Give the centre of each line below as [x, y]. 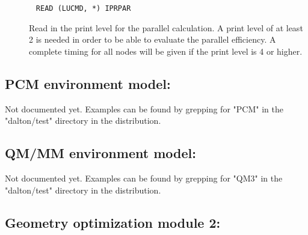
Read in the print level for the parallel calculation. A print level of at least [166, 27]
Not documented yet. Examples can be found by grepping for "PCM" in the [144, 108]
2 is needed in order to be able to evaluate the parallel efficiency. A [152, 39]
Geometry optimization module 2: [113, 222]
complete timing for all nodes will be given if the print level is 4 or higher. [166, 51]
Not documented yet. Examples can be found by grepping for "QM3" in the [144, 178]
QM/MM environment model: [100, 153]
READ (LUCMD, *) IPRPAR [83, 8]
